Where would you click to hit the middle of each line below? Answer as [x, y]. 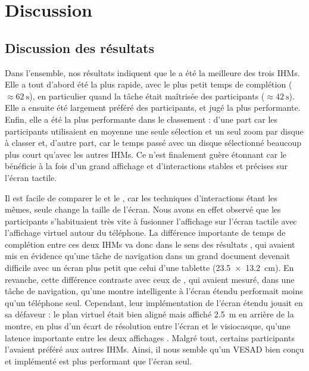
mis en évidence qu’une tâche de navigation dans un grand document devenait [147, 256]
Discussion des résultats [79, 47]
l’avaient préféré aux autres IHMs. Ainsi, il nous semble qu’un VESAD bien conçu [154, 349]
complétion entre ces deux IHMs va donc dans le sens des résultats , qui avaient [150, 244]
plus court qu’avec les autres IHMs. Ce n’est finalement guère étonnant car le [146, 154]
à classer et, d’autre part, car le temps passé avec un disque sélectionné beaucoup [153, 143]
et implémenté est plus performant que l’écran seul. [99, 361]
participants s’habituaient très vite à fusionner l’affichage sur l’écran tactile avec [151, 221]
